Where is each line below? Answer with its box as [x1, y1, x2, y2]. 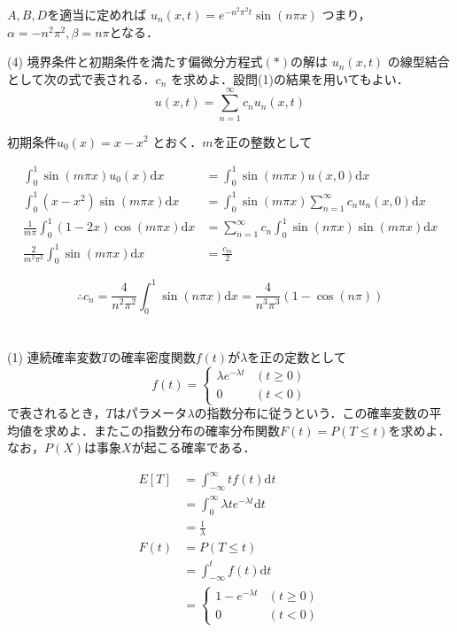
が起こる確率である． [131, 438, 256, 457]
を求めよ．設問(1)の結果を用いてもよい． [170, 69, 409, 88]
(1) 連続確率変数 [7, 347, 102, 366]
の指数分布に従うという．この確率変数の [194, 404, 430, 422]
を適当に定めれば [47, 5, 147, 23]
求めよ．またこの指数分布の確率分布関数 [43, 420, 280, 439]
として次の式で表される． [7, 69, 156, 88]
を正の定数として [247, 347, 346, 366]
